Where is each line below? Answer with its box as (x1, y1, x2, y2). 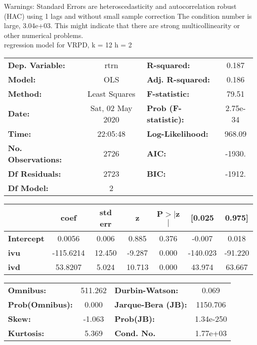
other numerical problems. (4, 30, 84, 40)
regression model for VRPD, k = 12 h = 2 (4, 39, 132, 50)
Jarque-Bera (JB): (114, 298, 187, 310)
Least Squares (87, 87, 135, 99)
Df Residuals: (8, 167, 61, 179)
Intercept (8, 232, 44, 244)
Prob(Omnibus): (8, 298, 73, 310)
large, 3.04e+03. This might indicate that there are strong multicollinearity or (4, 20, 240, 31)
